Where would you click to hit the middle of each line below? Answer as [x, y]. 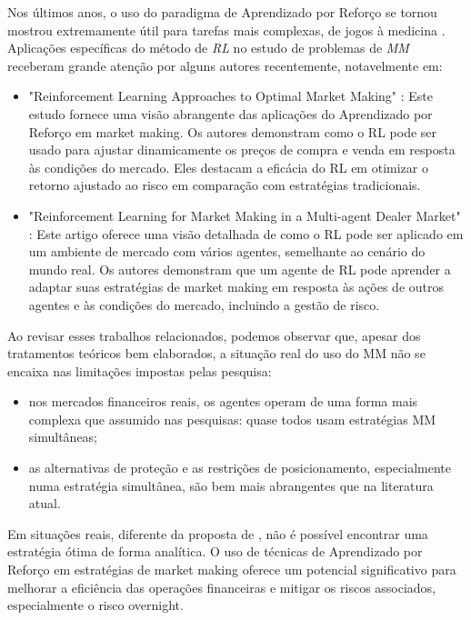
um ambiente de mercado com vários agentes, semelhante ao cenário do [227, 251]
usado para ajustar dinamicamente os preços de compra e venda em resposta [242, 150]
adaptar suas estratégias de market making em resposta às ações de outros [236, 287]
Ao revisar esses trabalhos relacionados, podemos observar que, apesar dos [214, 335]
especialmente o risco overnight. [95, 605]
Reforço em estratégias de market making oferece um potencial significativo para [232, 570]
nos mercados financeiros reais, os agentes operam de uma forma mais [223, 401]
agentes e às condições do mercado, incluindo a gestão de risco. [204, 304]
